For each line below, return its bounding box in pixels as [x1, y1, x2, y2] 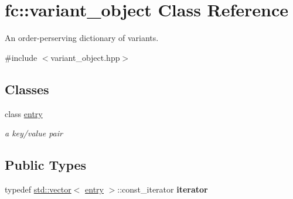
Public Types [5, 156, 87, 174]
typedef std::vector [5, 183, 71, 195]
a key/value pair [5, 127, 63, 139]
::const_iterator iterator [117, 183, 208, 195]
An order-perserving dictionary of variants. [5, 32, 159, 44]
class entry [5, 107, 43, 119]
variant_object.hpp [50, 51, 120, 63]
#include [5, 51, 38, 63]
